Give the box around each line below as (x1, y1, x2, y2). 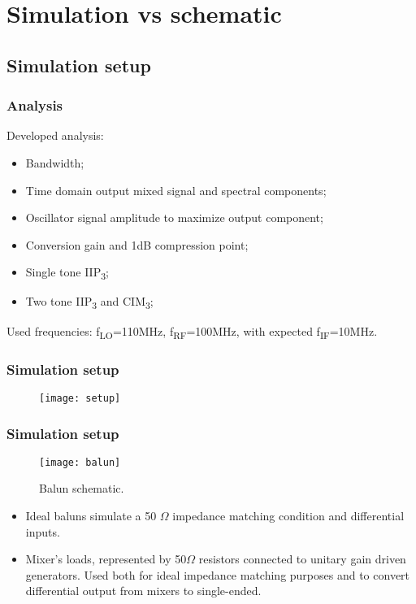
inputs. (25, 523, 60, 540)
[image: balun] (39, 456, 121, 468)
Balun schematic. (39, 480, 124, 497)
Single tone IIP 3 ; (25, 263, 109, 283)
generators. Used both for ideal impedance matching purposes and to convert (25, 566, 410, 583)
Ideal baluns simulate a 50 (25, 507, 157, 524)
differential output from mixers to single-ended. (25, 582, 262, 599)
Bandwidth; (25, 154, 84, 171)
